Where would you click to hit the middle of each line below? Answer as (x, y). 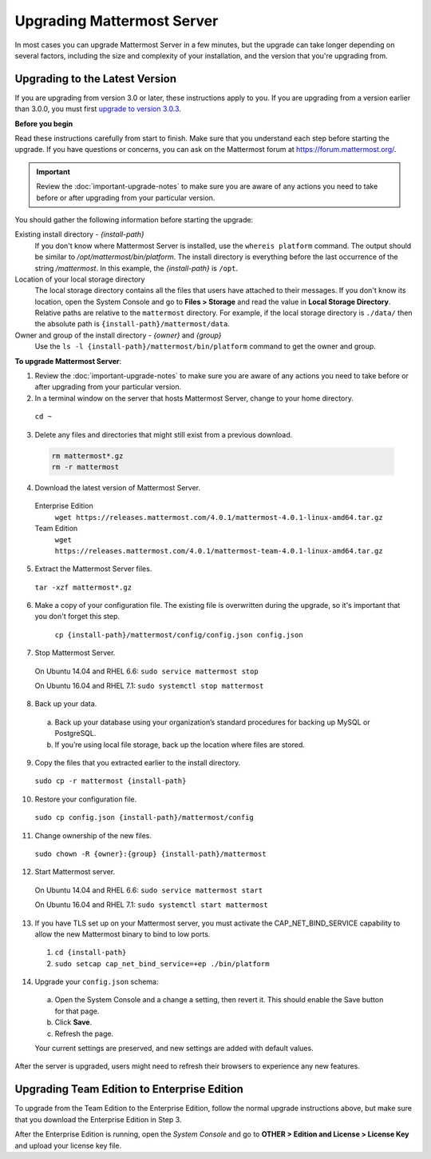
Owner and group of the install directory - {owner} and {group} (118, 335)
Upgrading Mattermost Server (117, 21)
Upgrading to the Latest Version (96, 79)
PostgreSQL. (75, 733)
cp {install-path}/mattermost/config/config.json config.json (179, 635)
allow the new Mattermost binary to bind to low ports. (123, 934)
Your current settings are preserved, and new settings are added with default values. (174, 1049)
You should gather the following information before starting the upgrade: (134, 219)
